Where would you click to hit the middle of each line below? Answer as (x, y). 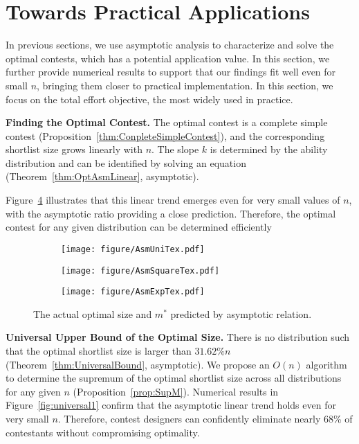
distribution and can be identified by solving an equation (126, 162)
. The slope (175, 149)
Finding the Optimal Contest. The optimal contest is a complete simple (167, 122)
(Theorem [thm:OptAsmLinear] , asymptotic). (102, 176)
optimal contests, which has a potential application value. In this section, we (168, 58)
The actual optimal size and (93, 313)
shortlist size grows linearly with (74, 149)
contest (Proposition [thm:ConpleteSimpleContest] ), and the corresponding (165, 135)
